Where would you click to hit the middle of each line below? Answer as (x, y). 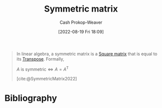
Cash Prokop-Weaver (81, 22)
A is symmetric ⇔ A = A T (42, 69)
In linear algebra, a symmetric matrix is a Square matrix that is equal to (87, 54)
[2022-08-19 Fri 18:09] (81, 31)
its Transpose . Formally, (40, 59)
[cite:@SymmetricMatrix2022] (47, 78)
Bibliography (31, 98)
